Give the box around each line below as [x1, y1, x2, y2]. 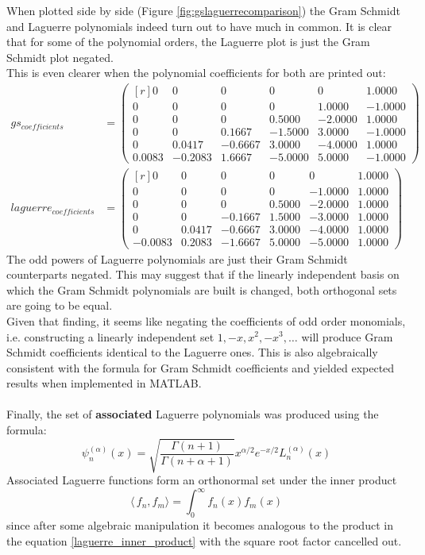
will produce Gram [301, 328, 393, 345]
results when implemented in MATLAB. [6, 375, 202, 391]
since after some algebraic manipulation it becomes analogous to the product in [6, 517, 393, 534]
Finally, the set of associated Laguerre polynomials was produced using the [6, 406, 379, 422]
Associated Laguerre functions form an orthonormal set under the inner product [6, 472, 397, 488]
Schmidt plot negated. [6, 48, 114, 65]
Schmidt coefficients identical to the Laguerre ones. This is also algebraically [6, 344, 378, 360]
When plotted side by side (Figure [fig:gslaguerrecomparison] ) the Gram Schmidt [6, 2, 400, 18]
